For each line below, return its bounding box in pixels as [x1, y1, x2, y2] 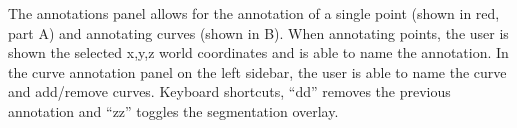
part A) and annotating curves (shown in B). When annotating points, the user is [8, 22, 509, 43]
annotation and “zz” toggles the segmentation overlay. [8, 100, 339, 121]
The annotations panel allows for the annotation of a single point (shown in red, [8, 3, 500, 23]
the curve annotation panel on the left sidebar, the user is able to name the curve [8, 61, 507, 82]
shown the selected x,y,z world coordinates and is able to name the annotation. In [8, 42, 509, 63]
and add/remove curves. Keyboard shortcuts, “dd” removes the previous [8, 81, 451, 102]
